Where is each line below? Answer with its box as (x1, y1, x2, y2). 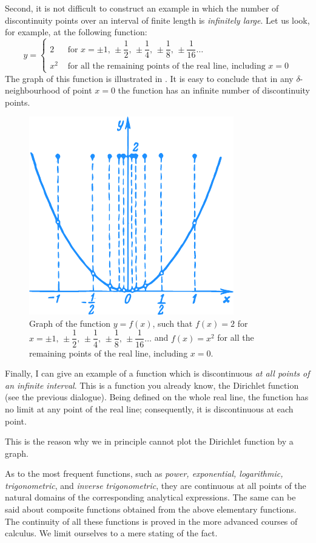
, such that (152, 316, 193, 329)
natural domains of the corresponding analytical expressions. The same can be (5, 491, 296, 504)
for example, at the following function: (5, 26, 147, 38)
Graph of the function (29, 316, 110, 329)
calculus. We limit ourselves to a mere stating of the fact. (5, 527, 218, 539)
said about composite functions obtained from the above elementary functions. (5, 503, 297, 516)
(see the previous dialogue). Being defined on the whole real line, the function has (5, 391, 309, 403)
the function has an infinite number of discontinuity (118, 84, 311, 97)
